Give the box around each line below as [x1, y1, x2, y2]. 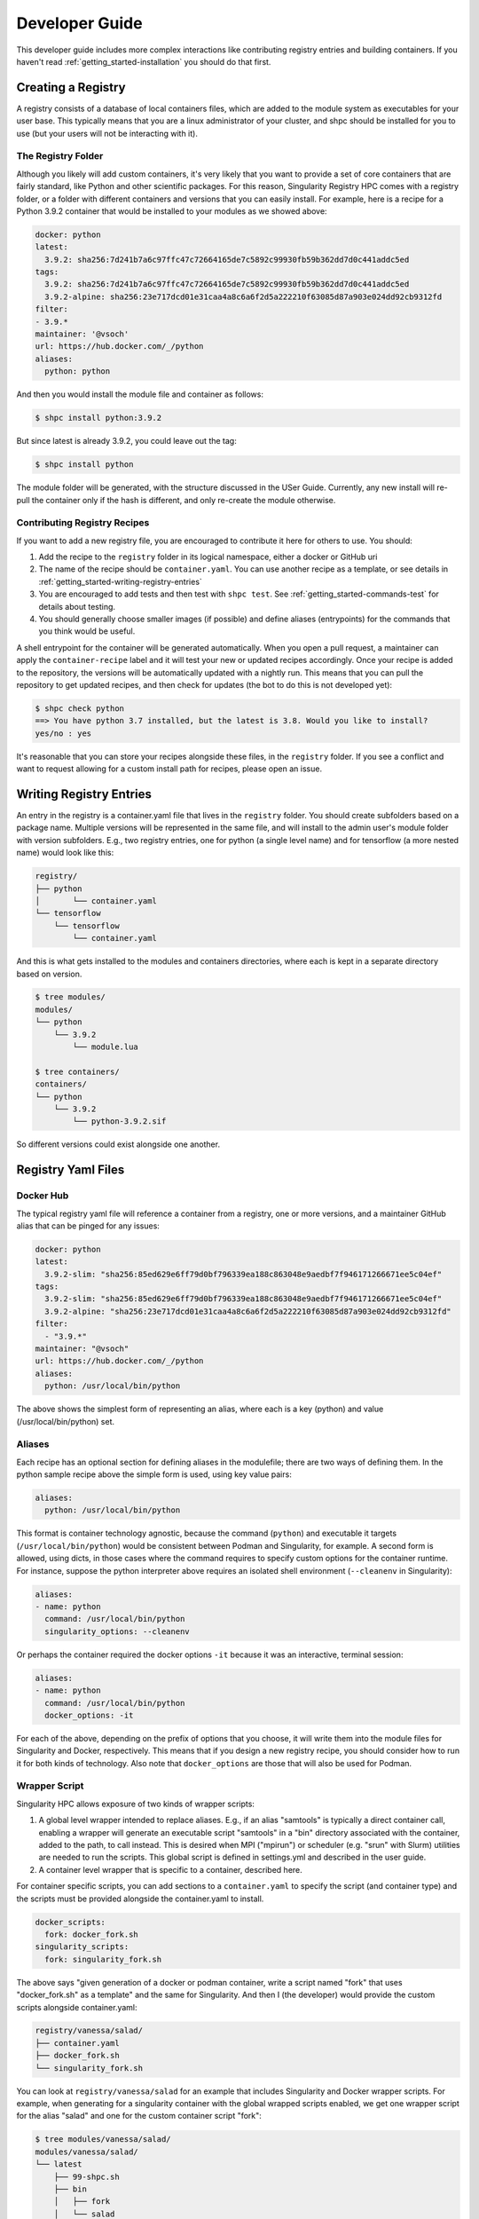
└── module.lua [72, 1042, 139, 1052]
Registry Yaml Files [16, 1163, 125, 1178]
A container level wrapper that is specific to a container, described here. [38, 1864, 303, 1875]
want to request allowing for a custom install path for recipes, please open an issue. [16, 763, 323, 774]
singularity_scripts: [35, 1942, 130, 1952]
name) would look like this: [16, 848, 114, 858]
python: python [44, 367, 111, 376]
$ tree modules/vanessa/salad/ [35, 2135, 172, 2144]
